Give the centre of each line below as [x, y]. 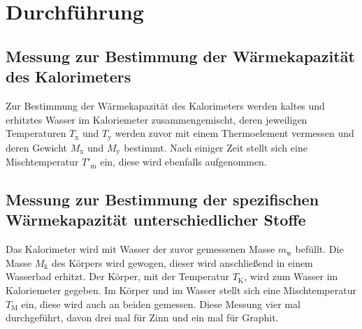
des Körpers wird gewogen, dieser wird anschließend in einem [182, 262]
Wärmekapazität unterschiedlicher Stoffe [156, 220]
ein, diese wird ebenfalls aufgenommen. [183, 162]
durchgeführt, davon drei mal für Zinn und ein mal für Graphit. [142, 317]
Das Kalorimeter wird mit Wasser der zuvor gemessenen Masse [140, 249]
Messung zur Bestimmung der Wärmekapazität [180, 56]
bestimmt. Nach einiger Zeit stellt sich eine [216, 147]
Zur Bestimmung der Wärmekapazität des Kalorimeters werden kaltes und [165, 105]
